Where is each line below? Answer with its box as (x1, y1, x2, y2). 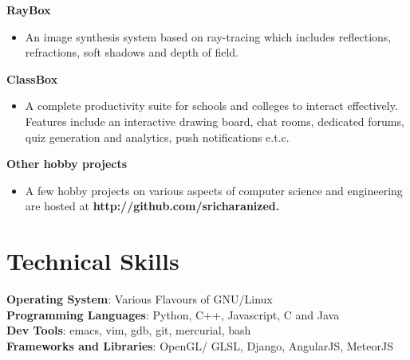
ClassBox (6, 70, 58, 87)
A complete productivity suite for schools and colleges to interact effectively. (25, 97, 398, 114)
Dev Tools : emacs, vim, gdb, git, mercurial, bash (6, 322, 251, 338)
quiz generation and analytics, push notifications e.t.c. (25, 128, 290, 145)
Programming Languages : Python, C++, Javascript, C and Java (6, 306, 340, 323)
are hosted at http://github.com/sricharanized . (25, 198, 280, 214)
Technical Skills (6, 245, 179, 277)
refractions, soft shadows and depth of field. (25, 44, 239, 61)
